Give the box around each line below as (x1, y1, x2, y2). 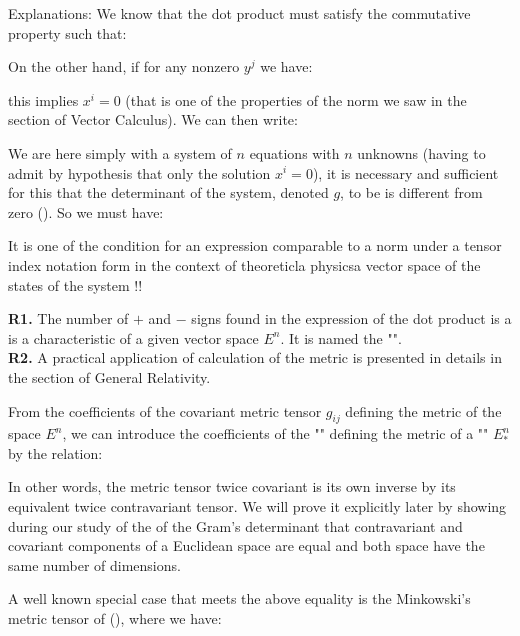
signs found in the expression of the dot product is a (191, 308, 512, 329)
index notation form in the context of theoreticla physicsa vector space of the (8, 254, 481, 275)
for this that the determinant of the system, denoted (8, 182, 329, 203)
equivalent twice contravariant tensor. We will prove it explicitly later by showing (8, 496, 507, 517)
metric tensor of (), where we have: (8, 608, 222, 629)
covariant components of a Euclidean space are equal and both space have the (8, 535, 485, 556)
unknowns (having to (357, 142, 486, 163)
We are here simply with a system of (8, 142, 232, 163)
